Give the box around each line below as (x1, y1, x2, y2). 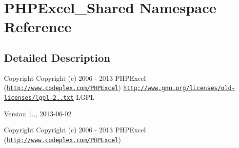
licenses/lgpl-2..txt (4, 94, 74, 102)
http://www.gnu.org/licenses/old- (123, 85, 235, 92)
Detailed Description (4, 50, 111, 65)
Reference (4, 17, 72, 37)
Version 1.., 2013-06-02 (4, 108, 72, 118)
